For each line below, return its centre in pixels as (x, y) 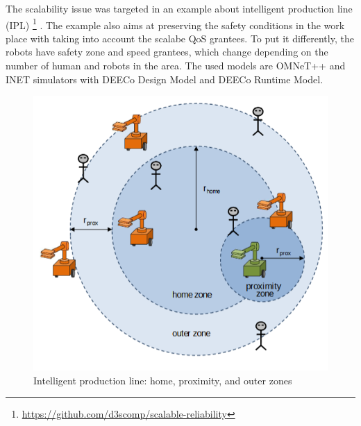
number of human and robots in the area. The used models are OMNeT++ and (176, 66)
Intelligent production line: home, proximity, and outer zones (163, 380)
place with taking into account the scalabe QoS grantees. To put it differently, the (180, 38)
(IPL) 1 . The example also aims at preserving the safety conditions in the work (175, 24)
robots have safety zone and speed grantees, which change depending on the (167, 52)
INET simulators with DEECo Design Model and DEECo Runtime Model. (165, 79)
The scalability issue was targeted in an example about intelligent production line (179, 8)
